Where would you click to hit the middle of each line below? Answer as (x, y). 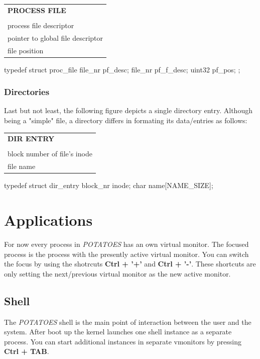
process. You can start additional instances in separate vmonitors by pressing (123, 341)
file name (22, 166)
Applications (48, 220)
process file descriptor (41, 25)
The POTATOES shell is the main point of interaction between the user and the (128, 322)
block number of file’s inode (50, 154)
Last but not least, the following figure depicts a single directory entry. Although (128, 110)
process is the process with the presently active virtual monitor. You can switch (126, 254)
